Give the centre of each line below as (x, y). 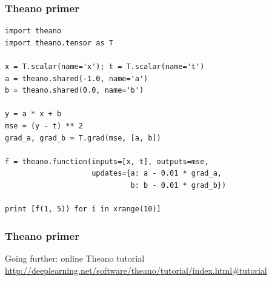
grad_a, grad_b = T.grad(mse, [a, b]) (83, 138)
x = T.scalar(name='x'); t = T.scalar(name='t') (105, 67)
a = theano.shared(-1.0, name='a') (77, 78)
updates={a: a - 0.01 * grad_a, (157, 174)
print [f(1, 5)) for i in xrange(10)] (83, 209)
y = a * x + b (33, 114)
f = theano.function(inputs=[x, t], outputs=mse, (107, 161)
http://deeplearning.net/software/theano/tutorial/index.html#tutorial (136, 270)
